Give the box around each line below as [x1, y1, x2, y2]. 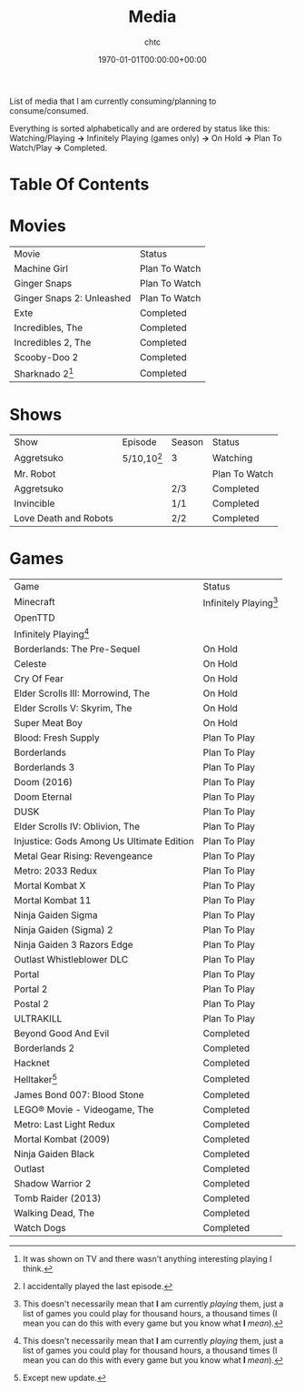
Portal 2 [14, 983, 48, 995]
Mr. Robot [14, 467, 56, 479]
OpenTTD [14, 611, 55, 624]
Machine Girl [14, 262, 68, 275]
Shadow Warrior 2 [14, 1176, 92, 1189]
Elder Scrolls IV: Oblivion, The [14, 821, 141, 833]
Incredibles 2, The [14, 337, 92, 349]
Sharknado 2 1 [14, 366, 74, 380]
